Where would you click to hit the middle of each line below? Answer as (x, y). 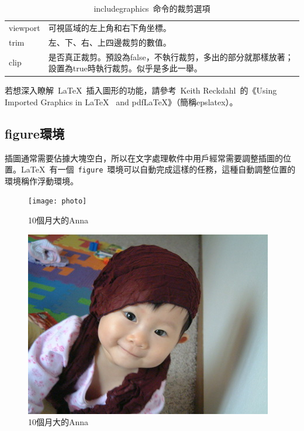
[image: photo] (58, 201)
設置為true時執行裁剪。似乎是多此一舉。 (125, 68)
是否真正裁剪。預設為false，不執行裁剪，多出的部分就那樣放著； (171, 56)
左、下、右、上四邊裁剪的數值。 (110, 42)
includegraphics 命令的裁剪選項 (152, 8)
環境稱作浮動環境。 (42, 180)
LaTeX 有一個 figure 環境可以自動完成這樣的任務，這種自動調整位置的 (158, 169)
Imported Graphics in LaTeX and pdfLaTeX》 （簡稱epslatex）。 (121, 101)
